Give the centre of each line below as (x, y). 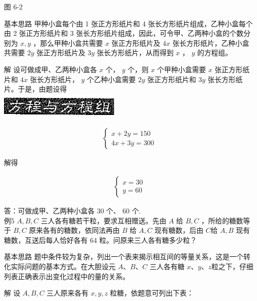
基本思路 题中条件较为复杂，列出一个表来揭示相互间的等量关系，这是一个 (124, 256)
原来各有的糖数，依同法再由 (74, 230)
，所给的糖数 (222, 220)
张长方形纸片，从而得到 (135, 52)
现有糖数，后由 (179, 230)
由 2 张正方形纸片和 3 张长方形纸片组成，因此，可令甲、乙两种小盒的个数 (124, 33)
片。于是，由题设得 (35, 89)
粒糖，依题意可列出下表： (152, 293)
